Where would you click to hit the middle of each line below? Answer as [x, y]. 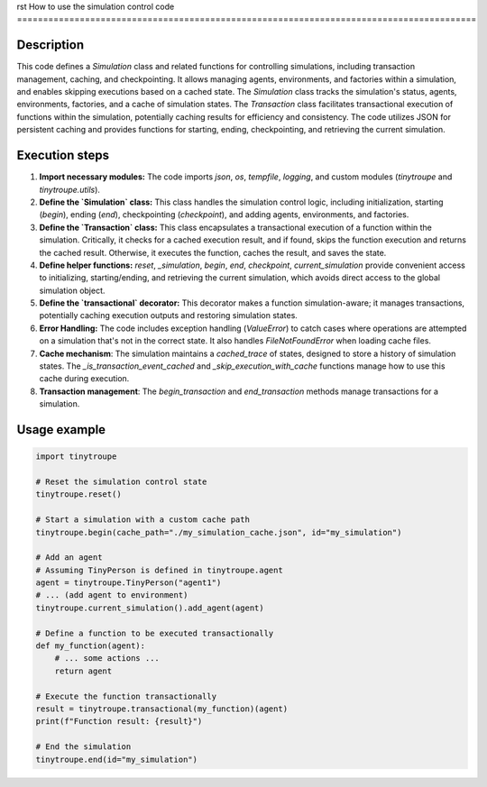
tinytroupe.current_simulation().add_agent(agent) [150, 608]
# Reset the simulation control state [121, 481]
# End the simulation [83, 747]
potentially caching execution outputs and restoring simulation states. [168, 316]
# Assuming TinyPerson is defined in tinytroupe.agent [159, 570]
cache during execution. [84, 379]
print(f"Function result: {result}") [119, 722]
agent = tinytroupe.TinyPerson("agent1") [129, 583]
